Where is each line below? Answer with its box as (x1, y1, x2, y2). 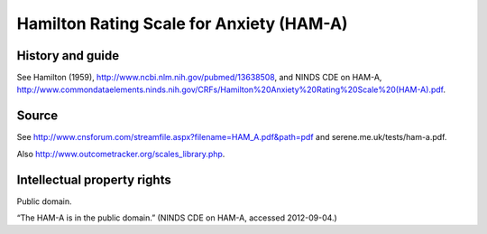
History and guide (16, 48, 120, 63)
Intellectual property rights (16, 172, 171, 187)
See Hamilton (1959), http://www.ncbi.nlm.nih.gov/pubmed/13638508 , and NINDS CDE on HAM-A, (16, 72, 382, 83)
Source (16, 108, 59, 124)
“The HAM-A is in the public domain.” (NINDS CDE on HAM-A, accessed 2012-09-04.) (16, 212, 337, 223)
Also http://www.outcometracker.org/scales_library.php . (16, 148, 225, 159)
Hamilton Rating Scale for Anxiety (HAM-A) (16, 14, 348, 33)
